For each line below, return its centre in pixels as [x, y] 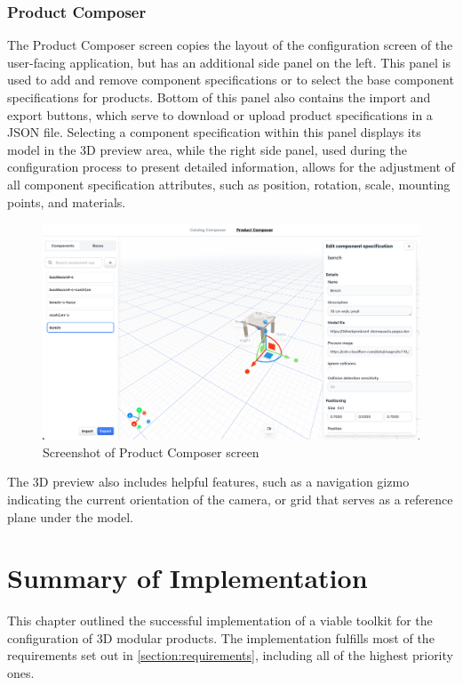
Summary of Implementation [188, 578]
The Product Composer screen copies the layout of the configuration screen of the [230, 45]
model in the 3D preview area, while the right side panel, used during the [208, 149]
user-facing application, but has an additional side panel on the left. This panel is [229, 62]
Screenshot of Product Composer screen [151, 451]
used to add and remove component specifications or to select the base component [231, 80]
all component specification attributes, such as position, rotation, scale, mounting [229, 184]
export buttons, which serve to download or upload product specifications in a [220, 114]
